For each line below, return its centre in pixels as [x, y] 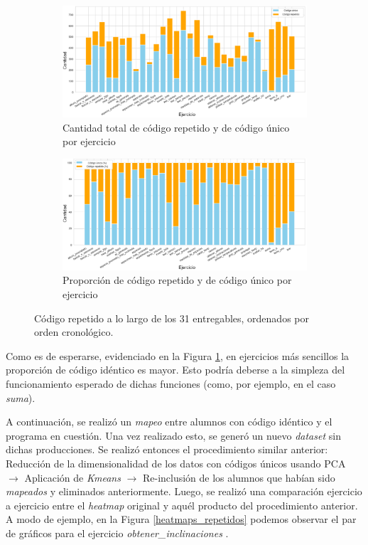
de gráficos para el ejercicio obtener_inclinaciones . [117, 533]
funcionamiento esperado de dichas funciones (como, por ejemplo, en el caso [171, 384]
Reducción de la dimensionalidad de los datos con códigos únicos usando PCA [176, 463]
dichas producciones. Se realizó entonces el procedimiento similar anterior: [167, 449]
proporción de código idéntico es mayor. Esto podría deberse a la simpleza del [175, 370]
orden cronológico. [74, 332]
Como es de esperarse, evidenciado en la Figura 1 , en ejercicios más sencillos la [178, 355]
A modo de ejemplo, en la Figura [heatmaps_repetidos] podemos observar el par [181, 519]
